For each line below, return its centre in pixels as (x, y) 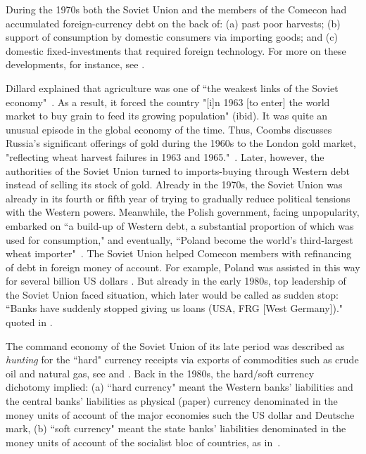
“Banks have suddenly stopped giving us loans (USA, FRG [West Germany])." (175, 308)
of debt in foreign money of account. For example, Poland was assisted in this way (183, 267)
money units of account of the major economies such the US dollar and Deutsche (180, 414)
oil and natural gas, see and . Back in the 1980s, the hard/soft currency (160, 373)
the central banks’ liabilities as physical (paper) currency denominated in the (172, 401)
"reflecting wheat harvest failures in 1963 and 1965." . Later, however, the (165, 156)
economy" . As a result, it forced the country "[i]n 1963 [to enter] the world (168, 102)
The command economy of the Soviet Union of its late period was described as (175, 345)
